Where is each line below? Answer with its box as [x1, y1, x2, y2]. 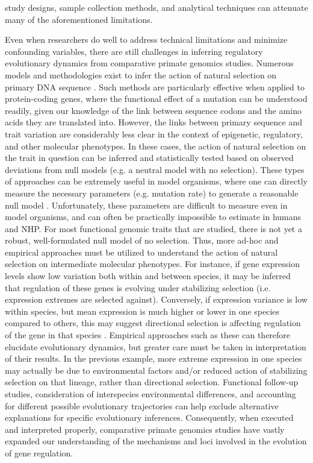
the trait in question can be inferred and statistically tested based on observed [5, 151, 294, 164]
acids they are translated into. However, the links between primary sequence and [5, 116, 302, 128]
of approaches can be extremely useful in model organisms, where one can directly [5, 175, 308, 187]
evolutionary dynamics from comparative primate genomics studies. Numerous [5, 57, 294, 69]
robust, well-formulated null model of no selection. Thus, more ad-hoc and [5, 234, 279, 247]
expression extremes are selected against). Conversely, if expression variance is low [5, 293, 308, 306]
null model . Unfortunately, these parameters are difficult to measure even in [5, 198, 288, 211]
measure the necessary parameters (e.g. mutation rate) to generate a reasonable [5, 186, 299, 199]
